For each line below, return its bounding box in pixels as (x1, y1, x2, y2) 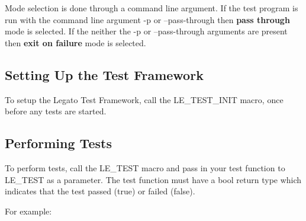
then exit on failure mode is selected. (5, 36, 146, 49)
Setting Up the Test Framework (5, 65, 204, 84)
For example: (5, 204, 52, 217)
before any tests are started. (5, 105, 107, 117)
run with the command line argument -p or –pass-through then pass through (5, 13, 290, 25)
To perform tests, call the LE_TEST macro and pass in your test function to (5, 161, 285, 174)
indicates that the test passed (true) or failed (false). (5, 185, 195, 197)
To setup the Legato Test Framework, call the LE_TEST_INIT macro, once (5, 93, 284, 105)
